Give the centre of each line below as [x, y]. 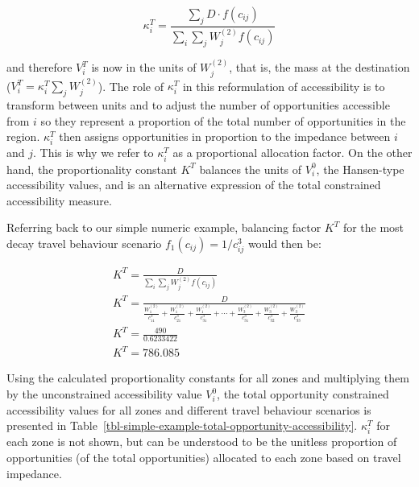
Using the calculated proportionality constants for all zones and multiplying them [208, 378]
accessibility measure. [59, 200]
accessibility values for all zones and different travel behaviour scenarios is [189, 409]
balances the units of [251, 169]
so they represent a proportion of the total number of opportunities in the [223, 120]
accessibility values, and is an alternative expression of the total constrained [194, 185]
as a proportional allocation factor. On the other [292, 153]
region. [23, 136]
